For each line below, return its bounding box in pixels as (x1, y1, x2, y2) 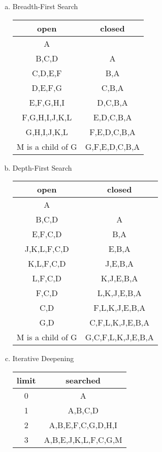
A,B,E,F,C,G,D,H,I (49, 418, 117, 431)
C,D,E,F (32, 67, 62, 79)
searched (66, 374, 101, 386)
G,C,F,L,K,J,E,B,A (85, 331, 154, 343)
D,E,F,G (31, 81, 62, 93)
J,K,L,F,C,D (24, 243, 69, 255)
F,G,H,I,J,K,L (22, 111, 72, 123)
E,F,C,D (32, 228, 62, 240)
